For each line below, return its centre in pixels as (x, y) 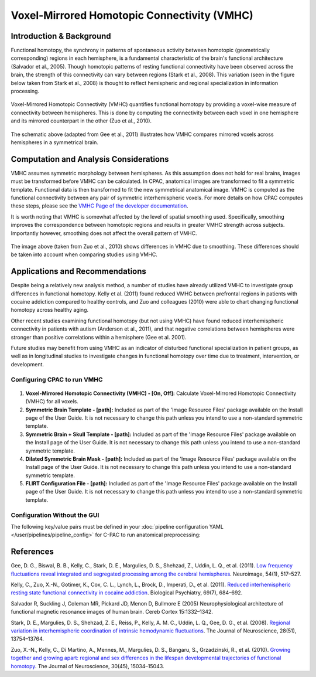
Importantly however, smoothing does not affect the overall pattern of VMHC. (104, 233)
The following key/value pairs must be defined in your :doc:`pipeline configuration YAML (117, 526)
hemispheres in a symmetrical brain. (55, 142)
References (32, 552)
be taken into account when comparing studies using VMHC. (84, 254)
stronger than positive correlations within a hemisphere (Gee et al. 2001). (99, 337)
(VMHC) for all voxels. (52, 402)
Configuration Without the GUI (55, 515)
